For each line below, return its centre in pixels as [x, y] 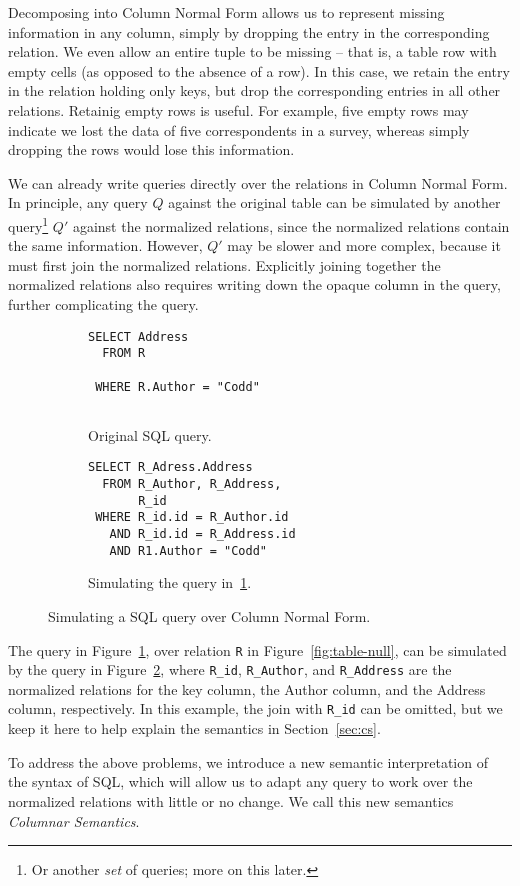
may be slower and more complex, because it [364, 245]
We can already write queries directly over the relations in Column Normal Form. [258, 182]
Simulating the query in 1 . [170, 582]
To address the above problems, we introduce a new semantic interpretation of [248, 761]
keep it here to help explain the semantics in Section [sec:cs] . [194, 728]
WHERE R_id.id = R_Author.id [192, 517]
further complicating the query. [103, 303]
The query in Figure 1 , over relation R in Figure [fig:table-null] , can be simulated [257, 649]
